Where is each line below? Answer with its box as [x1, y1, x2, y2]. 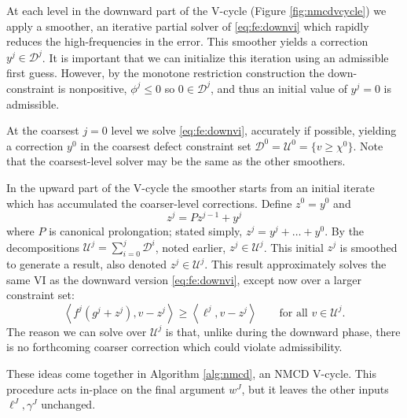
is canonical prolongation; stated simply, [49, 223, 243, 239]
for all [279, 307, 308, 319]
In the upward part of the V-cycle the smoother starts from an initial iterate [6, 179, 375, 195]
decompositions [6, 239, 80, 255]
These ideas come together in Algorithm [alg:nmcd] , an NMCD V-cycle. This [6, 365, 377, 382]
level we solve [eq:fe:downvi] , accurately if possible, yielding [111, 122, 397, 139]
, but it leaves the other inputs [241, 380, 389, 397]
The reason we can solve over [6, 323, 147, 339]
